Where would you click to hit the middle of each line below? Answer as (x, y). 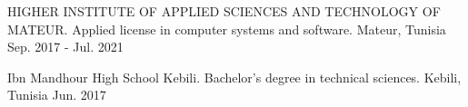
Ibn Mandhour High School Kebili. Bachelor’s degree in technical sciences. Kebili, (234, 77)
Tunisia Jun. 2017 (57, 95)
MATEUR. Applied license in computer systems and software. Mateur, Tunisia (227, 29)
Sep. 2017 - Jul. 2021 (65, 47)
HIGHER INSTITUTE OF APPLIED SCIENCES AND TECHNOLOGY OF (224, 11)
